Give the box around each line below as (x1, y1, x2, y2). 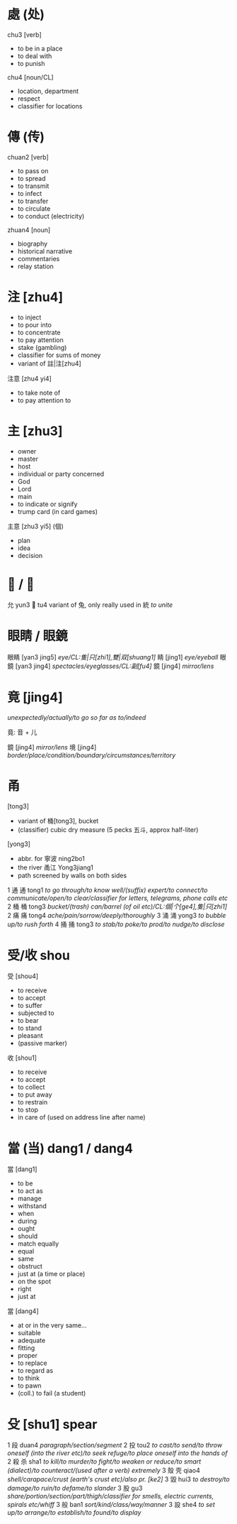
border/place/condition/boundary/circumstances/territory (7, 750, 176, 760)
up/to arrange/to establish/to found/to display (7, 1508, 141, 1517)
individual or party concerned (17, 469, 105, 478)
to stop (17, 1105, 39, 1114)
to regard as (17, 1366, 54, 1375)
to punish (17, 59, 45, 67)
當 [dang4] (7, 1307, 39, 1315)
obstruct (17, 1262, 42, 1271)
